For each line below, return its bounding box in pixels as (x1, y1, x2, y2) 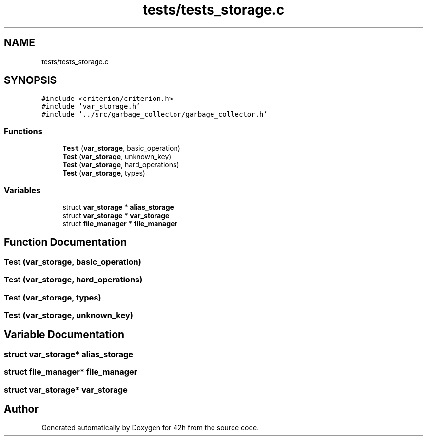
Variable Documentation (4, 328, 125, 341)
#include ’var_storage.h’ (41, 102, 140, 111)
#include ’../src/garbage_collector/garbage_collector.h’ (41, 110, 268, 119)
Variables (4, 185, 41, 195)
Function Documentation (4, 236, 127, 249)
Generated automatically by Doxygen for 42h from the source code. (41, 423, 259, 432)
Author (4, 402, 39, 415)
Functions (4, 126, 42, 136)
